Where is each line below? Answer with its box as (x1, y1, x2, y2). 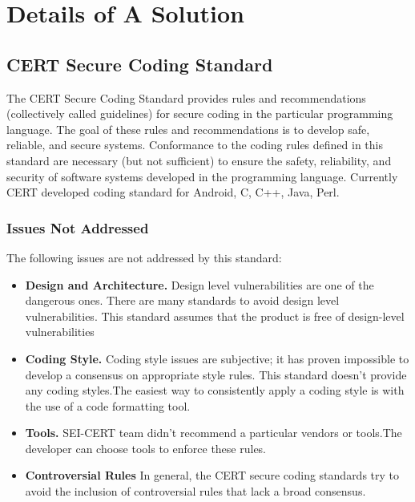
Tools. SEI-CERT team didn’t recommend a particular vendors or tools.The (25, 424, 402, 441)
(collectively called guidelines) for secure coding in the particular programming (6, 105, 393, 122)
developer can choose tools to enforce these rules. (25, 439, 267, 456)
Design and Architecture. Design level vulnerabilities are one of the (25, 276, 374, 293)
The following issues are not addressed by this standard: (6, 249, 282, 265)
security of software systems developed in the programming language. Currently (6, 168, 398, 184)
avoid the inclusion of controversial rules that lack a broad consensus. (25, 483, 366, 500)
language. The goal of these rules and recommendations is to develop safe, (6, 120, 370, 137)
